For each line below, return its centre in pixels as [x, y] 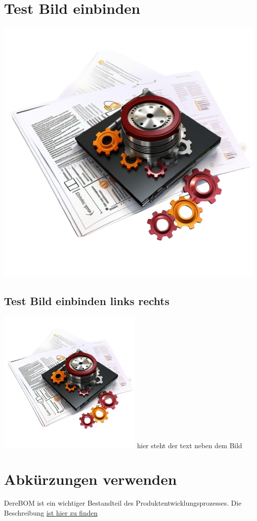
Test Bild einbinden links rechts [87, 301]
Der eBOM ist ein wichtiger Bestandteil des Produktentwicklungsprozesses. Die [123, 503]
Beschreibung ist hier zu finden [51, 512]
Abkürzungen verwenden [90, 479]
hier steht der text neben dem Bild [190, 445]
